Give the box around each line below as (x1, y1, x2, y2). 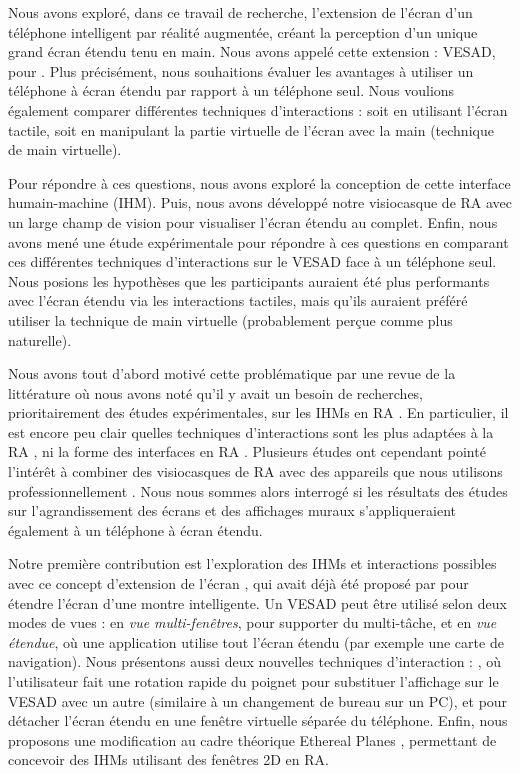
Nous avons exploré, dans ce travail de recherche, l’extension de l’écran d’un (8, 2, 473, 22)
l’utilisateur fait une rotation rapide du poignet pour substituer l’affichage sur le (8, 671, 499, 691)
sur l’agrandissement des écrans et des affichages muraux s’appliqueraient (8, 500, 457, 521)
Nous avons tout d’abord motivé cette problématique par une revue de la (8, 363, 456, 384)
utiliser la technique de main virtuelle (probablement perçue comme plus (8, 309, 453, 330)
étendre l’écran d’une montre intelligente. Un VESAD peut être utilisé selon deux (8, 592, 507, 613)
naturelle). (8, 329, 72, 350)
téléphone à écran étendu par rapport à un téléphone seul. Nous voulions (8, 80, 455, 101)
